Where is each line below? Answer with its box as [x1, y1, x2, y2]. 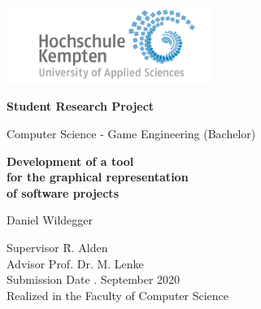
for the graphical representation [7, 168, 189, 185]
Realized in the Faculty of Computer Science [7, 286, 229, 303]
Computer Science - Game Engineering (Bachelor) [7, 125, 256, 142]
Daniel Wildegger [7, 211, 94, 228]
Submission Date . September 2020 [7, 271, 181, 288]
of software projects [7, 184, 119, 201]
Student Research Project [7, 98, 154, 115]
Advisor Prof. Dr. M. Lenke [7, 255, 144, 272]
